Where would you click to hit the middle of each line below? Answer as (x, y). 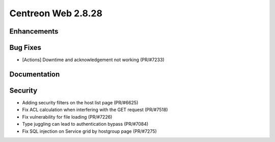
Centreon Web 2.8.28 (56, 13)
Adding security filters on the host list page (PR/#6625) (80, 103)
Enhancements (34, 31)
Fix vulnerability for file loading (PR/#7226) (67, 117)
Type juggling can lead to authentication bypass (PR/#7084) (85, 124)
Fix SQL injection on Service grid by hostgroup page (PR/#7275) (90, 131)
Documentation (35, 74)
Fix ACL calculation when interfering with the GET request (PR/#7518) (95, 110)
